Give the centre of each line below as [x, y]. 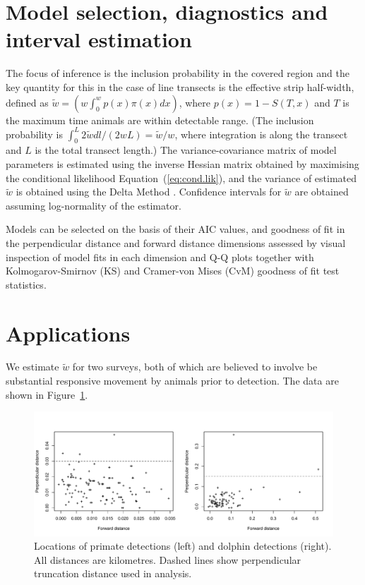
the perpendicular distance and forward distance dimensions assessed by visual [176, 242]
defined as [27, 102]
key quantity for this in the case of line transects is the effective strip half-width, [180, 86]
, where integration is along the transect [261, 134]
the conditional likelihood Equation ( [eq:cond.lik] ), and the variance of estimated [181, 177]
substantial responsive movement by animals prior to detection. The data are [172, 381]
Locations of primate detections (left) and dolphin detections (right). [183, 546]
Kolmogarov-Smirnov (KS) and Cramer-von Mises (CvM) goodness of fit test [173, 271]
